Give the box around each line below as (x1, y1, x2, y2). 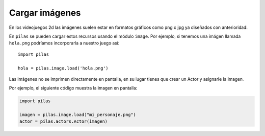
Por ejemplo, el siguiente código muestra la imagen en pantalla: (9, 85, 137, 91)
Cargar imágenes (9, 7, 81, 18)
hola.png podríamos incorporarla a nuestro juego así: (9, 40, 120, 46)
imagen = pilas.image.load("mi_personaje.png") (19, 112, 136, 117)
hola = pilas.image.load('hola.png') (18, 65, 109, 71)
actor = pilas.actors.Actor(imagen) (19, 119, 108, 124)
